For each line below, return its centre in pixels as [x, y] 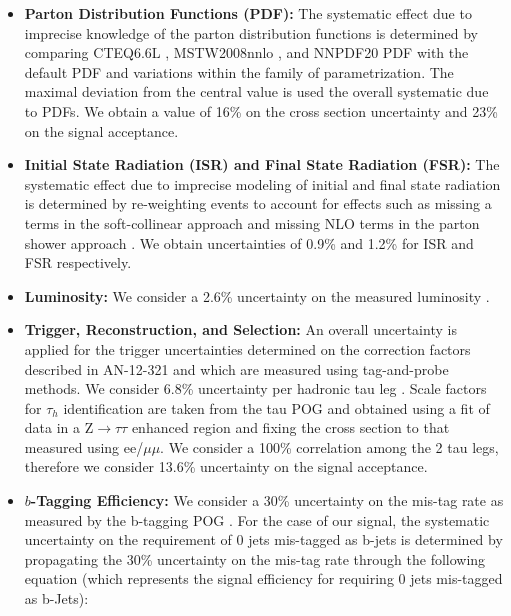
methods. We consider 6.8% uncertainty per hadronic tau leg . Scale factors [255, 388]
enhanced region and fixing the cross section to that [290, 427]
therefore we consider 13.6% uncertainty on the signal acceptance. [226, 466]
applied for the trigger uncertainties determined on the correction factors [247, 348]
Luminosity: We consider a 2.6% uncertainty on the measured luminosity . [257, 295]
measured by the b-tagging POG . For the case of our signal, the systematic [257, 519]
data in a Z [59, 427]
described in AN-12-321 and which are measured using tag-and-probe [236, 368]
